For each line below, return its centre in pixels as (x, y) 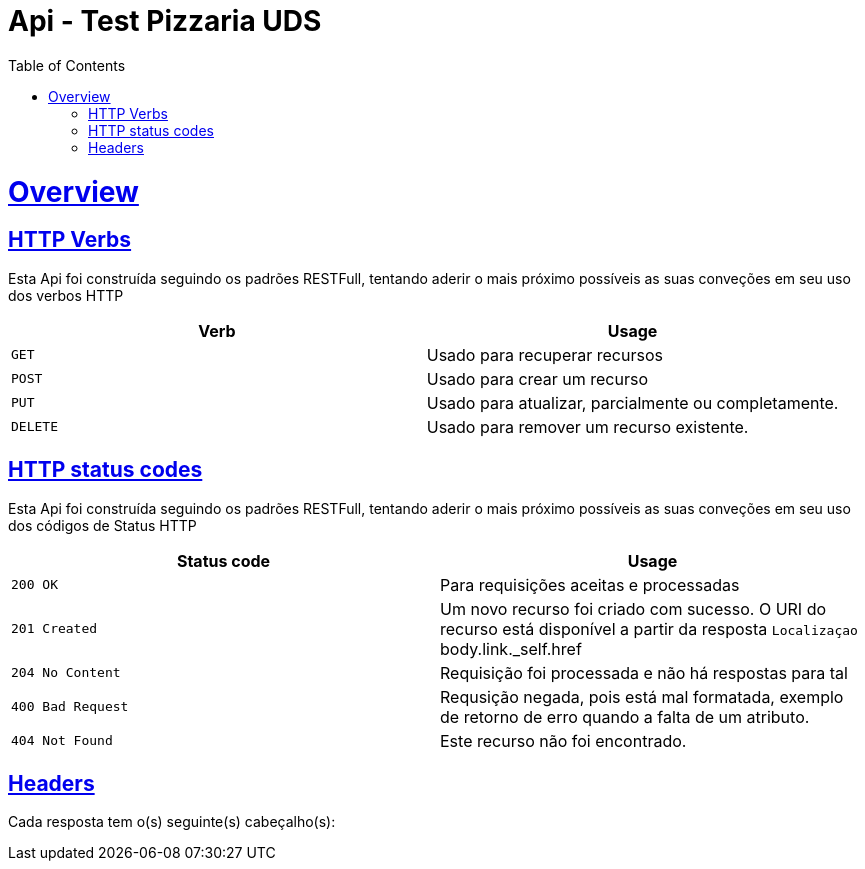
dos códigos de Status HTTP (102, 525)
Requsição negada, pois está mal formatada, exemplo (642, 696)
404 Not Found (62, 741)
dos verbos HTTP (66, 295)
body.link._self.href (511, 648)
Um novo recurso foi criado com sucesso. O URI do (633, 608)
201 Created (54, 629)
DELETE (34, 427)
